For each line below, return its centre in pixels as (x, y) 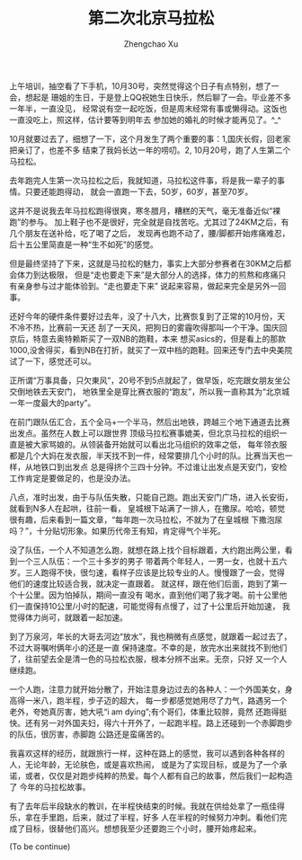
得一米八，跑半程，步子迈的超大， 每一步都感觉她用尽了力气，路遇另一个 (152, 700)
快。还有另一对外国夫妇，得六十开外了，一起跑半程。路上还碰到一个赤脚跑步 (151, 723)
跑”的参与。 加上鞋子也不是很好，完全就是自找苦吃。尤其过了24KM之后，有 (149, 222)
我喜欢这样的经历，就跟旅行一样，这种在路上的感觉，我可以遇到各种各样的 (147, 753)
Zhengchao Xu (151, 44)
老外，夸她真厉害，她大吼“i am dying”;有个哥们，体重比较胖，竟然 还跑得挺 (148, 712)
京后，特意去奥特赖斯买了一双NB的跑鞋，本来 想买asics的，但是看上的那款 (147, 339)
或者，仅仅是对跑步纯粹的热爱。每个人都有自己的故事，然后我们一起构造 (159, 776)
